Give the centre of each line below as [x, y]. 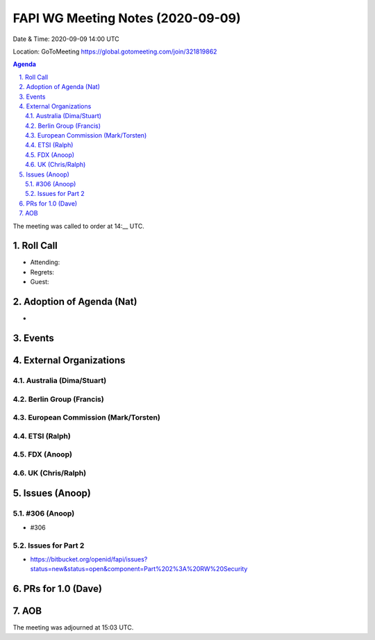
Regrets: [42, 272]
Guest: [40, 282]
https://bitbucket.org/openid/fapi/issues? [89, 559]
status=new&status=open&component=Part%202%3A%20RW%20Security [139, 569]
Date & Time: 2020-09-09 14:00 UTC [66, 39]
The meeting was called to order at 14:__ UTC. [79, 226]
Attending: [45, 262]
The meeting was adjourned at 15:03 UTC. [73, 627]
